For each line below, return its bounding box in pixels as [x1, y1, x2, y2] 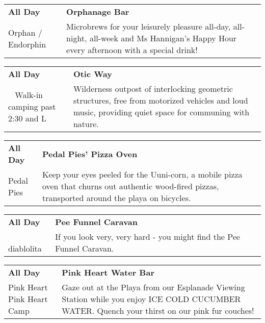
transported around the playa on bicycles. [42, 192, 191, 204]
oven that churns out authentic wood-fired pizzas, [42, 180, 219, 192]
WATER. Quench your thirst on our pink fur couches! [62, 305, 254, 316]
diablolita [8, 242, 42, 254]
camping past [8, 100, 56, 112]
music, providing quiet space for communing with [73, 106, 250, 118]
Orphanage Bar [66, 6, 129, 17]
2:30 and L [8, 112, 46, 124]
